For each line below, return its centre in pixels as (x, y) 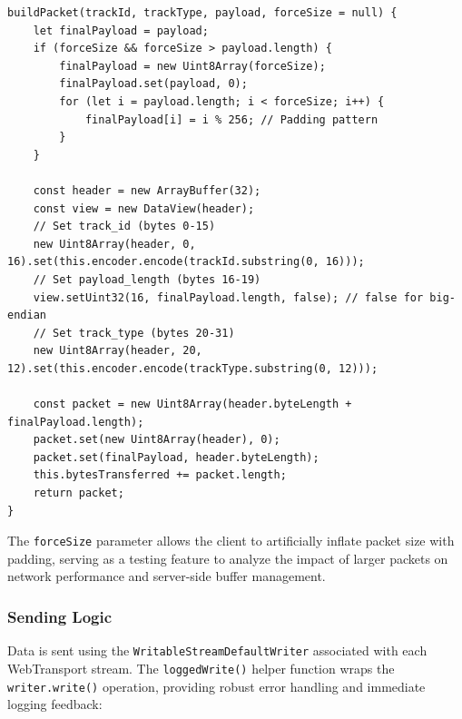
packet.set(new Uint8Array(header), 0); (157, 440)
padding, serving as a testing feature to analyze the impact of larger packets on (228, 558)
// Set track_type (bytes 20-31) (134, 333)
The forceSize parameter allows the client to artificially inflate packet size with (231, 541)
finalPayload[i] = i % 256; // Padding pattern (231, 119)
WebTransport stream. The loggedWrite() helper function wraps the (201, 668)
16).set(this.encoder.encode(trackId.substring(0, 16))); (186, 262)
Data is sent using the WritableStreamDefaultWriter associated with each (217, 650)
